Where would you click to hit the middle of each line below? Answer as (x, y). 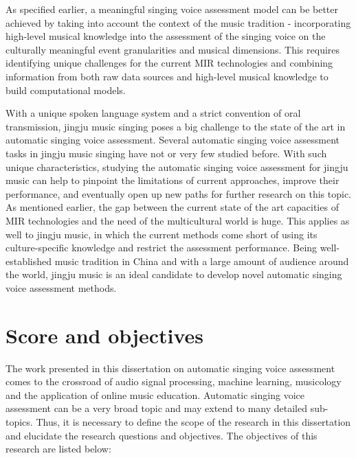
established (29, 261)
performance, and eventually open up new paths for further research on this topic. (178, 193)
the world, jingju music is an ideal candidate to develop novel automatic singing (174, 274)
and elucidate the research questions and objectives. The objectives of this (162, 435)
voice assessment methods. (61, 287)
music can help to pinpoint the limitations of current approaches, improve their (173, 180)
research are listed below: (58, 449)
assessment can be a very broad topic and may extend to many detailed (157, 408)
